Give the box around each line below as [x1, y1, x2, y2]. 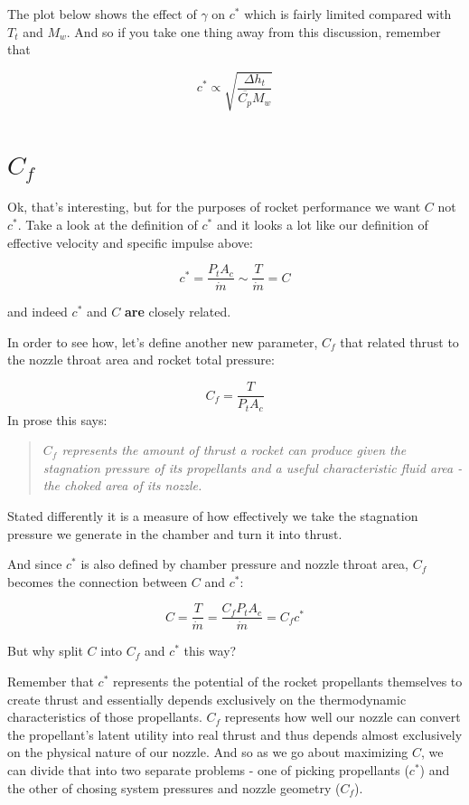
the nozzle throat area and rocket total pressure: [7, 350, 275, 369]
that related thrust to [340, 332, 459, 351]
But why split [7, 641, 83, 660]
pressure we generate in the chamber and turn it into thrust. [7, 524, 342, 543]
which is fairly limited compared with [244, 5, 452, 23]
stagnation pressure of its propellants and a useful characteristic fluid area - [42, 458, 463, 477]
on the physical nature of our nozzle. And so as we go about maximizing [7, 743, 408, 762]
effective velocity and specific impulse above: [7, 232, 253, 251]
